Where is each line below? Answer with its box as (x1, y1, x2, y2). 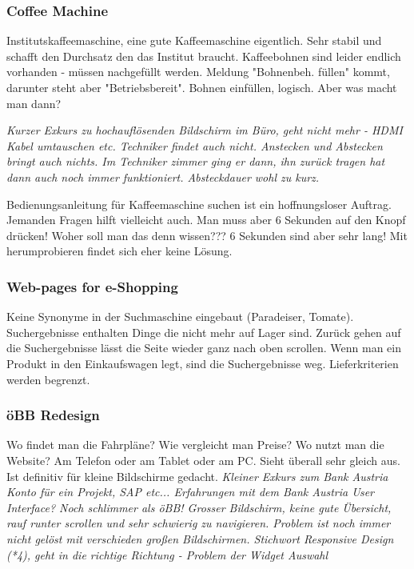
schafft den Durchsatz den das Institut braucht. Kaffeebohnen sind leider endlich (6, 47, 401, 64)
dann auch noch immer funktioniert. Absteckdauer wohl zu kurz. (6, 168, 320, 185)
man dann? (6, 94, 62, 111)
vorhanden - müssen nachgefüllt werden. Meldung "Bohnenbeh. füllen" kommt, (6, 63, 390, 80)
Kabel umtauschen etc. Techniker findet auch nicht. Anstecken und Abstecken (6, 137, 383, 154)
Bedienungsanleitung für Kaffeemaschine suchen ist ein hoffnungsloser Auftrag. (6, 195, 392, 212)
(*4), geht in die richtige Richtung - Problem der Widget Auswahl (6, 546, 328, 563)
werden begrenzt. (6, 371, 90, 387)
